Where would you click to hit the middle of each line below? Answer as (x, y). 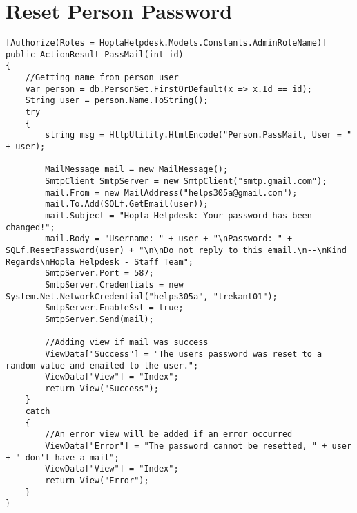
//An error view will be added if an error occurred (169, 435)
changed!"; (30, 227)
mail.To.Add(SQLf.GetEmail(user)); (127, 204)
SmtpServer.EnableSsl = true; (114, 308)
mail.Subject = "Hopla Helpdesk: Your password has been (178, 215)
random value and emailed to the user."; (102, 365)
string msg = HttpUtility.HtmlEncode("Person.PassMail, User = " (199, 135)
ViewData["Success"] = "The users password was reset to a (184, 354)
